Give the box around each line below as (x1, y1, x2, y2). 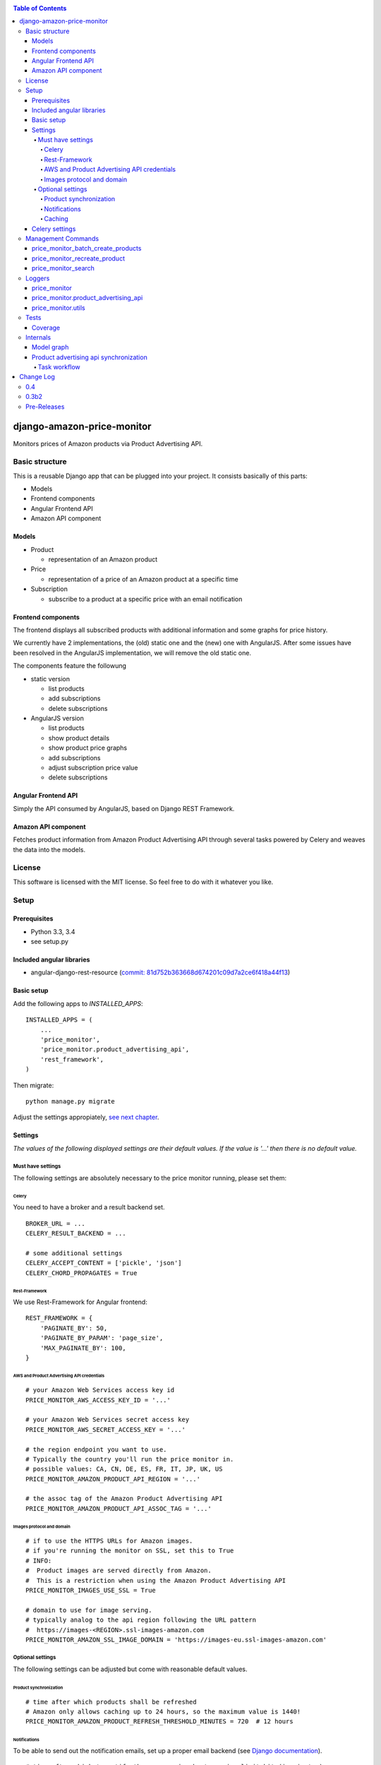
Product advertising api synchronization (32, 353, 147, 361)
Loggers (25, 274, 50, 282)
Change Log (19, 373, 56, 381)
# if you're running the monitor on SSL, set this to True (25, 1547, 234, 1555)
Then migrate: (13, 1081, 54, 1089)
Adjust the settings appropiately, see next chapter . (13, 1113, 159, 1122)
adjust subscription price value (48, 763, 138, 772)
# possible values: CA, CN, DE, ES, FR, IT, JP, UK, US (25, 1465, 223, 1473)
